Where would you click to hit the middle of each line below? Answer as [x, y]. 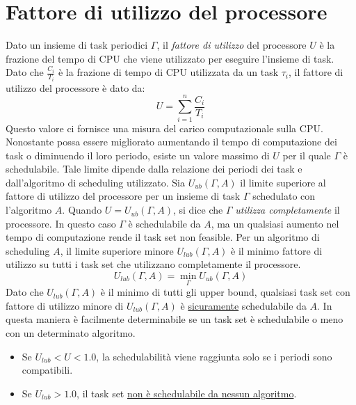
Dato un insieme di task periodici [77, 45]
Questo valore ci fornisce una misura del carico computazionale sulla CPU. [164, 128]
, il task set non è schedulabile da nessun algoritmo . [187, 393]
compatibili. [47, 370]
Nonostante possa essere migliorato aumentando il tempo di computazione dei [171, 142]
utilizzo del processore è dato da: [75, 87]
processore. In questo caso [61, 223]
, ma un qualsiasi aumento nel [275, 223]
